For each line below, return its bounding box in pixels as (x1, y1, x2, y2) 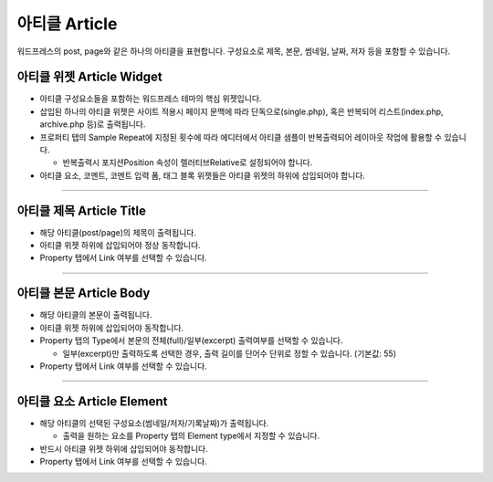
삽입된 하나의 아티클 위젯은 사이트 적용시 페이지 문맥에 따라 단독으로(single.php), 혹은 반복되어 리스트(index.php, (39, 106, 444, 117)
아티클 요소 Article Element (16, 393, 168, 409)
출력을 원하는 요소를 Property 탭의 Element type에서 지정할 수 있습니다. (62, 430, 320, 442)
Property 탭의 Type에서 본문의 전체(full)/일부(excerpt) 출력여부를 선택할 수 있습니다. (39, 335, 343, 346)
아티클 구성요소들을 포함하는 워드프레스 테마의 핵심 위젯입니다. (39, 93, 262, 104)
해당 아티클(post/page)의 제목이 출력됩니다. (39, 226, 196, 237)
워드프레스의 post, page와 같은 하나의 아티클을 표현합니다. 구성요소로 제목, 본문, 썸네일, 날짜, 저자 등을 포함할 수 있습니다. (16, 46, 451, 57)
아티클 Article (16, 14, 118, 34)
